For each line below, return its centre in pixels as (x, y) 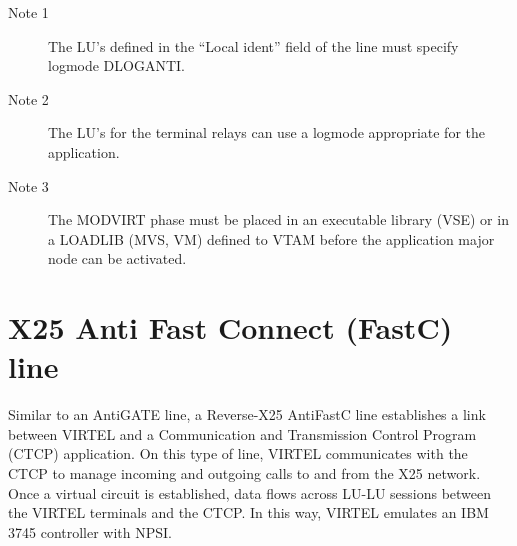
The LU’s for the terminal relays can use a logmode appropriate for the (266, 132)
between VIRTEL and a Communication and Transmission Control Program (242, 433)
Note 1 (28, 12)
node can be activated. (117, 258)
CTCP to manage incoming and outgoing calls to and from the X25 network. (244, 473)
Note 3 (28, 185)
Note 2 (28, 98)
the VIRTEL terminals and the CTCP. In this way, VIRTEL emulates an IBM (248, 512)
